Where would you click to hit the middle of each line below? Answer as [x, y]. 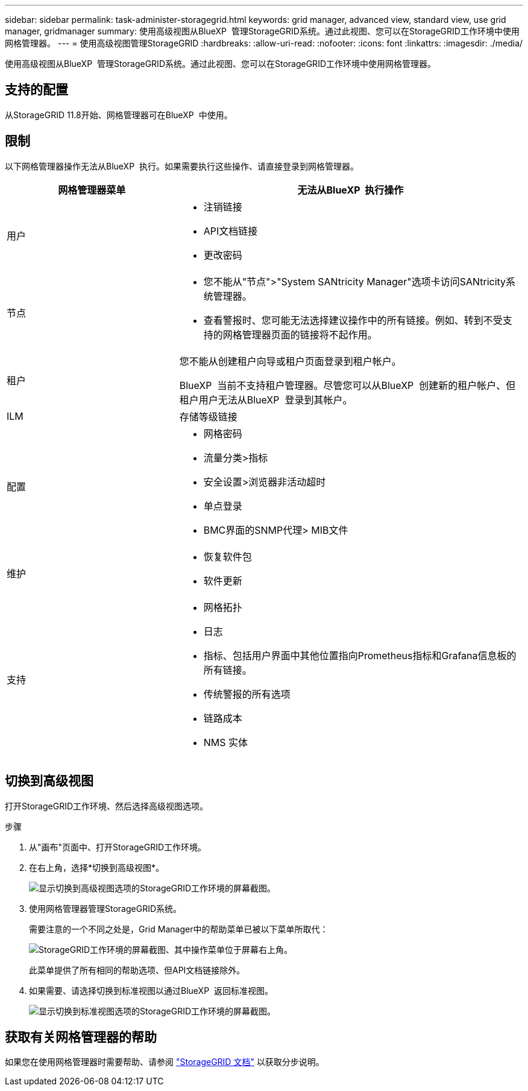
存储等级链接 [208, 416]
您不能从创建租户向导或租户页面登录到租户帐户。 [290, 361]
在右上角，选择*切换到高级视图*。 [97, 867]
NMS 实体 [225, 742]
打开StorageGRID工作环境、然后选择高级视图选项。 [107, 806]
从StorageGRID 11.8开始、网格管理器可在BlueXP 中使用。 [119, 115]
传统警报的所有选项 [247, 694]
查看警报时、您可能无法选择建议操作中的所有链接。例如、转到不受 [353, 320]
